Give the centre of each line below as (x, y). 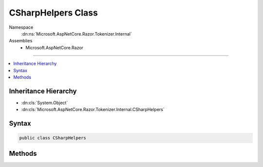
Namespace (21, 27)
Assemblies (21, 41)
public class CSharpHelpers (53, 138)
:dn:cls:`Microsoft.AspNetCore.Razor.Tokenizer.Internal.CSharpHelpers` (93, 110)
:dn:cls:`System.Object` (45, 103)
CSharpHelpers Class (54, 13)
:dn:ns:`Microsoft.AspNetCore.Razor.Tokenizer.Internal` (76, 34)
